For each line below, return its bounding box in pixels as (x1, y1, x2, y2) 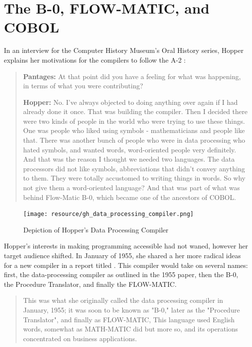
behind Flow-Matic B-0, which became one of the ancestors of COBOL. (23, 192, 236, 202)
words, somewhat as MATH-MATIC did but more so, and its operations (23, 324, 238, 334)
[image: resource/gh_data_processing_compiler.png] (23, 211, 194, 218)
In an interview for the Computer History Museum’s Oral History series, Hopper (4, 45, 244, 55)
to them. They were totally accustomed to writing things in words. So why (23, 173, 246, 183)
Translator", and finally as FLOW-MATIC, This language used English (23, 314, 235, 324)
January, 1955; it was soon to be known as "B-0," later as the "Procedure (23, 305, 240, 315)
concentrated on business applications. (23, 333, 137, 343)
